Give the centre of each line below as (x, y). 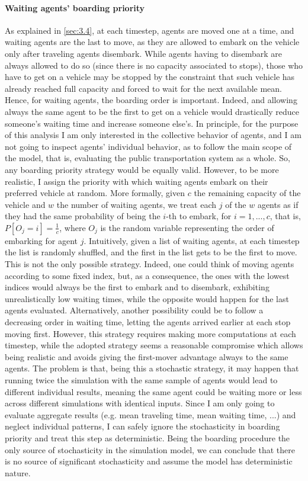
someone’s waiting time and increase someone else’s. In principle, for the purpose (152, 123)
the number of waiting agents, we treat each (137, 204)
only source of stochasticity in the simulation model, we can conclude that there (150, 449)
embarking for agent (41, 240)
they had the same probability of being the (83, 216)
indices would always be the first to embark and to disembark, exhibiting (137, 287)
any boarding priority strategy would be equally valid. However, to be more (142, 169)
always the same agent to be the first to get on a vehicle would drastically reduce (152, 111)
